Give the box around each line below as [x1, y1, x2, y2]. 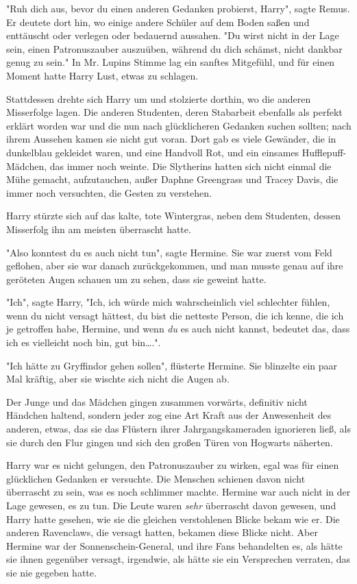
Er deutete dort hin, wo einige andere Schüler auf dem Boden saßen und [6, 14, 310, 29]
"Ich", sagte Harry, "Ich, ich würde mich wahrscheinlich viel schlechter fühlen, [6, 295, 330, 309]
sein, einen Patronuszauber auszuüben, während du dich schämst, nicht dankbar [6, 41, 343, 56]
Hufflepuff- [301, 145, 347, 159]
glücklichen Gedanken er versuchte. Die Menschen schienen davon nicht [6, 471, 306, 485]
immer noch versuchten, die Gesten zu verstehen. [6, 185, 212, 199]
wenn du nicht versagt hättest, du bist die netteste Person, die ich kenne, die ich [6, 308, 344, 322]
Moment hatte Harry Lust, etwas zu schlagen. [6, 68, 199, 82]
